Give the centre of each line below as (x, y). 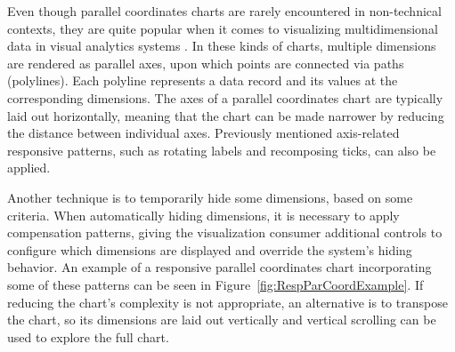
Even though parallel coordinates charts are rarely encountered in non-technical (224, 11)
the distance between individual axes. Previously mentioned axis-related (203, 133)
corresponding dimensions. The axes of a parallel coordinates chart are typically (225, 97)
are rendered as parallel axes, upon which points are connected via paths (206, 63)
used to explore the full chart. (88, 336)
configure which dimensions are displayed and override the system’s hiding (210, 249)
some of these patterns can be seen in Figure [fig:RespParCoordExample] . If (215, 284)
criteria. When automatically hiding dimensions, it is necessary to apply (203, 215)
